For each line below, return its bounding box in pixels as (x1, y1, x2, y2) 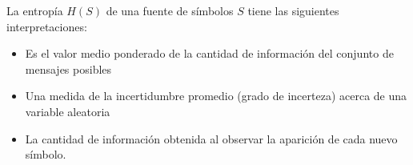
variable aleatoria (25, 103, 110, 119)
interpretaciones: (6, 18, 87, 34)
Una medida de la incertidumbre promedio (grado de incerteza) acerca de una (25, 87, 407, 104)
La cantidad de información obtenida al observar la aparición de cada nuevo (25, 130, 398, 147)
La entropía (6, 2, 63, 18)
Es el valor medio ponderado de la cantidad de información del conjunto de (25, 45, 394, 62)
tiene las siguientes (247, 2, 339, 18)
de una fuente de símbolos (106, 2, 234, 18)
